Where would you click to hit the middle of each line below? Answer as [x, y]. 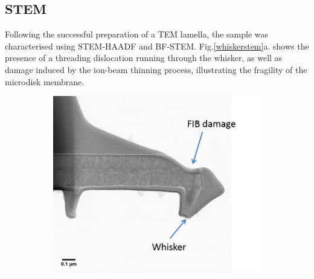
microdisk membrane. [45, 81]
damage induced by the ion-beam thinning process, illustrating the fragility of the [156, 69]
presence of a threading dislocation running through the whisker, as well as [144, 58]
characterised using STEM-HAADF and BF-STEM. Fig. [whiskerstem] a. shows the [157, 46]
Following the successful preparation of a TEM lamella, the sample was [137, 34]
